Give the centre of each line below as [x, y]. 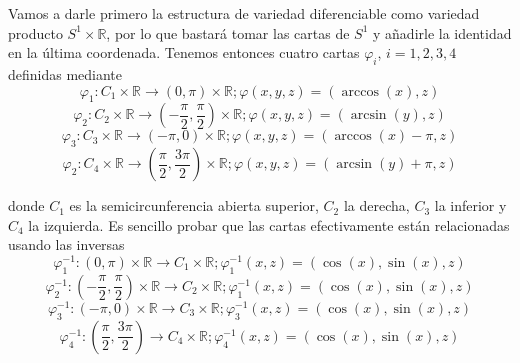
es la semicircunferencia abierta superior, [194, 205]
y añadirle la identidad [442, 32]
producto [35, 32]
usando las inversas [66, 244]
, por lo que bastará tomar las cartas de [228, 32]
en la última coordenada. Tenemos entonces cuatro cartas [184, 52]
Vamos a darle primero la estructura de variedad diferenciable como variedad [244, 13]
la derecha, [376, 205]
